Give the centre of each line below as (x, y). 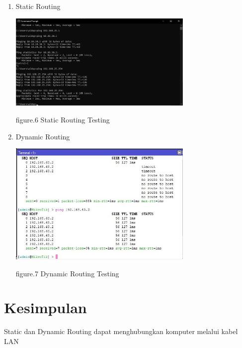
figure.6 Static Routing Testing (63, 119)
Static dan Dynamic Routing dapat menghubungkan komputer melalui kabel (121, 331)
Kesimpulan (45, 307)
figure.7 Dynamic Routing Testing (67, 273)
